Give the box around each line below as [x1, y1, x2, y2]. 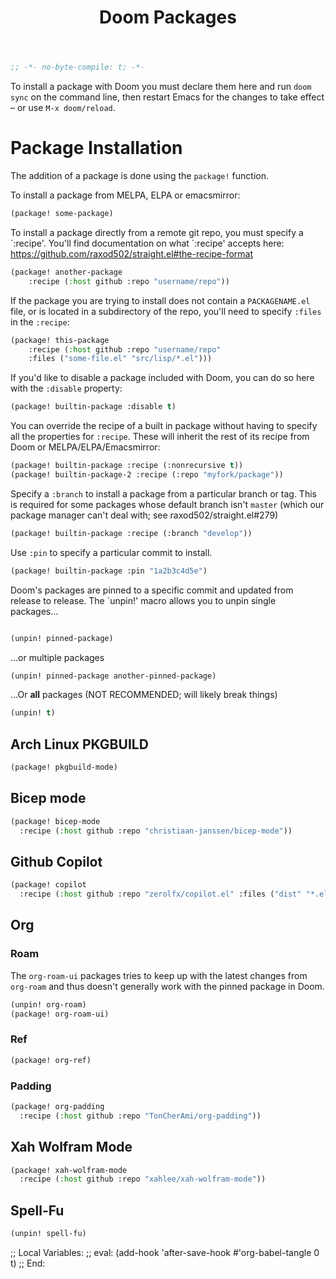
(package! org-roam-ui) [10, 1009, 110, 1019]
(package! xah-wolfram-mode [10, 1165, 128, 1175]
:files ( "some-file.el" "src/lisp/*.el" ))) [28, 354, 213, 364]
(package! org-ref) [10, 1055, 92, 1065]
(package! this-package [10, 335, 110, 345]
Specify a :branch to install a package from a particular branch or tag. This [10, 487, 317, 500]
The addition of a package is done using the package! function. [10, 170, 269, 181]
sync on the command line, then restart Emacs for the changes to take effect [10, 91, 325, 103]
